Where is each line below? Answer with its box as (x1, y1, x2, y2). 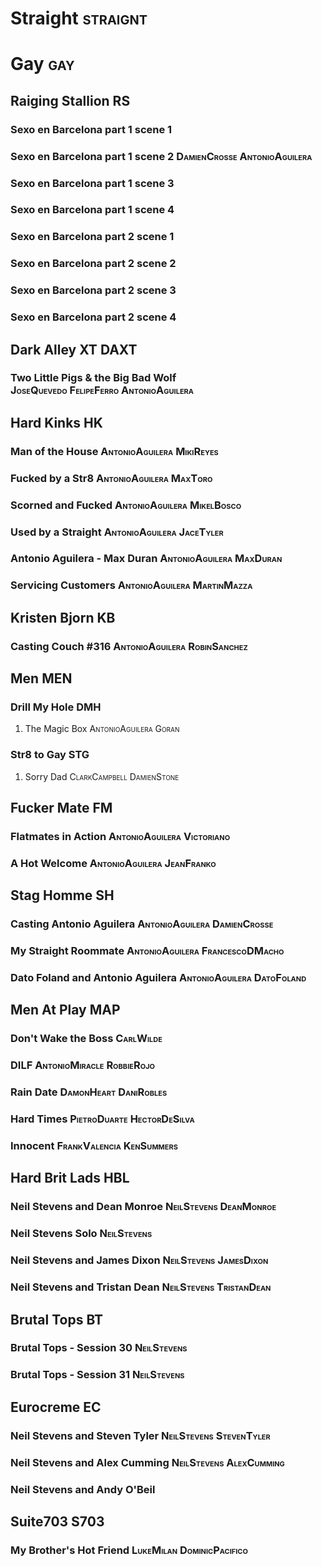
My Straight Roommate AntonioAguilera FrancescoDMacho (10, 944, 285, 958)
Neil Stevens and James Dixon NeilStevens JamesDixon (10, 1253, 269, 1267)
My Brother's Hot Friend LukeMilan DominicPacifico (10, 1543, 248, 1557)
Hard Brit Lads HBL (10, 1170, 130, 1187)
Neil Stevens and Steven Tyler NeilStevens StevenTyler (10, 1428, 271, 1442)
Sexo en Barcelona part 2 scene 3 (10, 283, 177, 297)
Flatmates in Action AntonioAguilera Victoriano (10, 829, 231, 843)
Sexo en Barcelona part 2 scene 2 (10, 257, 177, 271)
